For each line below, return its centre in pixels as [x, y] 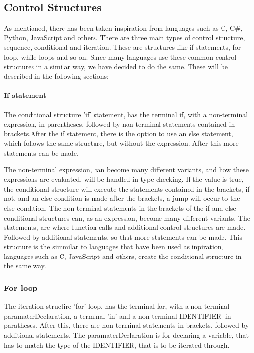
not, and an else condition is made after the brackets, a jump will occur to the [122, 198]
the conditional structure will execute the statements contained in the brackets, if [127, 188]
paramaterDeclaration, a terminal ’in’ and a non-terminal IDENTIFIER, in [118, 315]
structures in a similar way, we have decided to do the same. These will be [116, 66]
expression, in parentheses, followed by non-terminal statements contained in [120, 124]
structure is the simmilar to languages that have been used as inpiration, [114, 246]
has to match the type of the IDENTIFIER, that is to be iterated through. [117, 344]
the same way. [25, 266]
